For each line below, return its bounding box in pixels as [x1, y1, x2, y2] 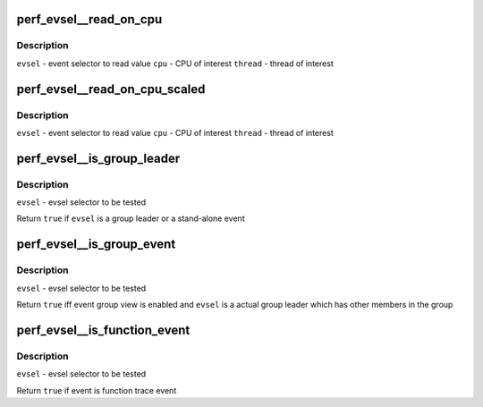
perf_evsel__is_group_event [16, 237, 176, 252]
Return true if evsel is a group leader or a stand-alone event [16, 213, 245, 224]
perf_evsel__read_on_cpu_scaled [16, 81, 206, 97]
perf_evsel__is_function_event [16, 322, 191, 337]
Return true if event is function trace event [16, 385, 177, 395]
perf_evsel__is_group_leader [16, 150, 181, 165]
